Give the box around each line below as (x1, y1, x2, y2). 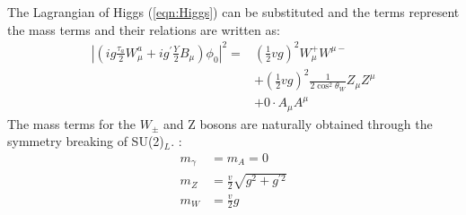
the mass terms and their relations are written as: (7, 20, 280, 39)
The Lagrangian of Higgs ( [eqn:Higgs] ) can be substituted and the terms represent (7, 3, 460, 21)
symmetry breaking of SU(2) (7, 132, 164, 150)
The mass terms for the (7, 114, 136, 133)
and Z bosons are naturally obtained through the (163, 114, 433, 133)
